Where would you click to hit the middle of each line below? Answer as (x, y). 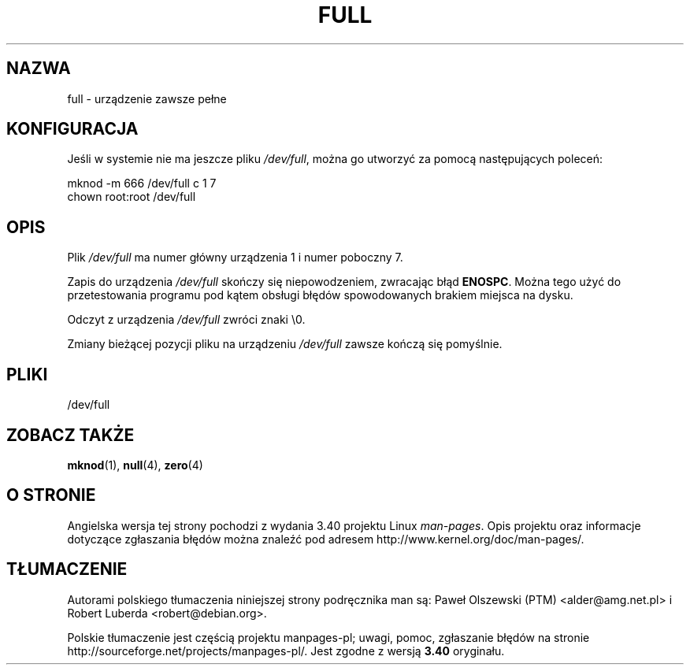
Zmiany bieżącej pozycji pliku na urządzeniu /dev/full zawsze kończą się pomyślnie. (285, 344)
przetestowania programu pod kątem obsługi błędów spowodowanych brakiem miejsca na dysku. (320, 295)
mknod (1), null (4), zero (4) (135, 465)
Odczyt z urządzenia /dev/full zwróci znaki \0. (186, 320)
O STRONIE (51, 495)
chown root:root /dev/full (132, 197)
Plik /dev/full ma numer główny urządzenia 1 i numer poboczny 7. (235, 258)
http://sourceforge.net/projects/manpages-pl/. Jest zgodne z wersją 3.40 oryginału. (286, 651)
